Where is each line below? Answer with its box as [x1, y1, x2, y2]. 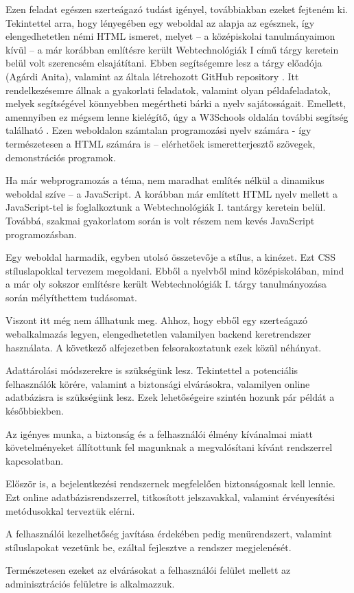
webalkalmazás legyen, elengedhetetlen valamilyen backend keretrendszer [5, 327, 311, 341]
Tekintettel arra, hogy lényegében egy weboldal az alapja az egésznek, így [5, 15, 315, 30]
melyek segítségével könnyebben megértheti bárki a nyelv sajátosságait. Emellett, [5, 96, 346, 111]
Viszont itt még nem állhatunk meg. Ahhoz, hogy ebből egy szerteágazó [5, 313, 307, 327]
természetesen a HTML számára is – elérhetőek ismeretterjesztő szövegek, [5, 136, 316, 150]
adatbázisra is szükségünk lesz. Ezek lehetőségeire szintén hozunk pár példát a [5, 390, 335, 404]
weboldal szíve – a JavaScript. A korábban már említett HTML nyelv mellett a [5, 186, 338, 200]
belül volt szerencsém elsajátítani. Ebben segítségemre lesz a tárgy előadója [5, 56, 322, 70]
